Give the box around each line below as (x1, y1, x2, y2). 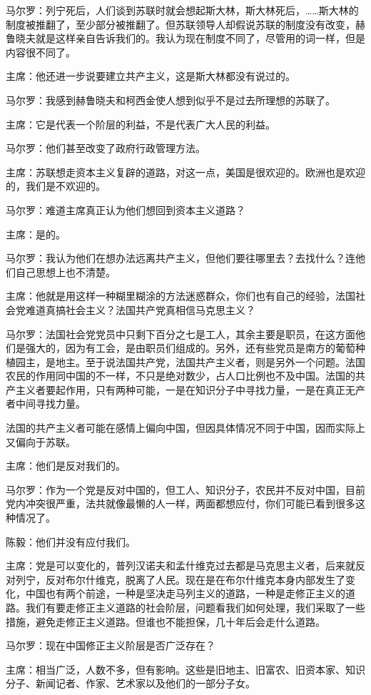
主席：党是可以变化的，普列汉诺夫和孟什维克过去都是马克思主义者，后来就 (6, 558, 355, 573)
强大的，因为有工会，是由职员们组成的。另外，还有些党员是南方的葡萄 (25, 340, 355, 355)
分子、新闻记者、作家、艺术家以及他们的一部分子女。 (6, 676, 255, 691)
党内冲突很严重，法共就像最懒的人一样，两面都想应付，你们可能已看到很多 (6, 496, 355, 511)
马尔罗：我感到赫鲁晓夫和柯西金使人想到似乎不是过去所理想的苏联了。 (6, 92, 335, 107)
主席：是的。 (6, 226, 66, 241)
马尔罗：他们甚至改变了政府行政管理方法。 (6, 141, 205, 156)
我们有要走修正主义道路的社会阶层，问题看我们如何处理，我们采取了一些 (25, 600, 365, 614)
